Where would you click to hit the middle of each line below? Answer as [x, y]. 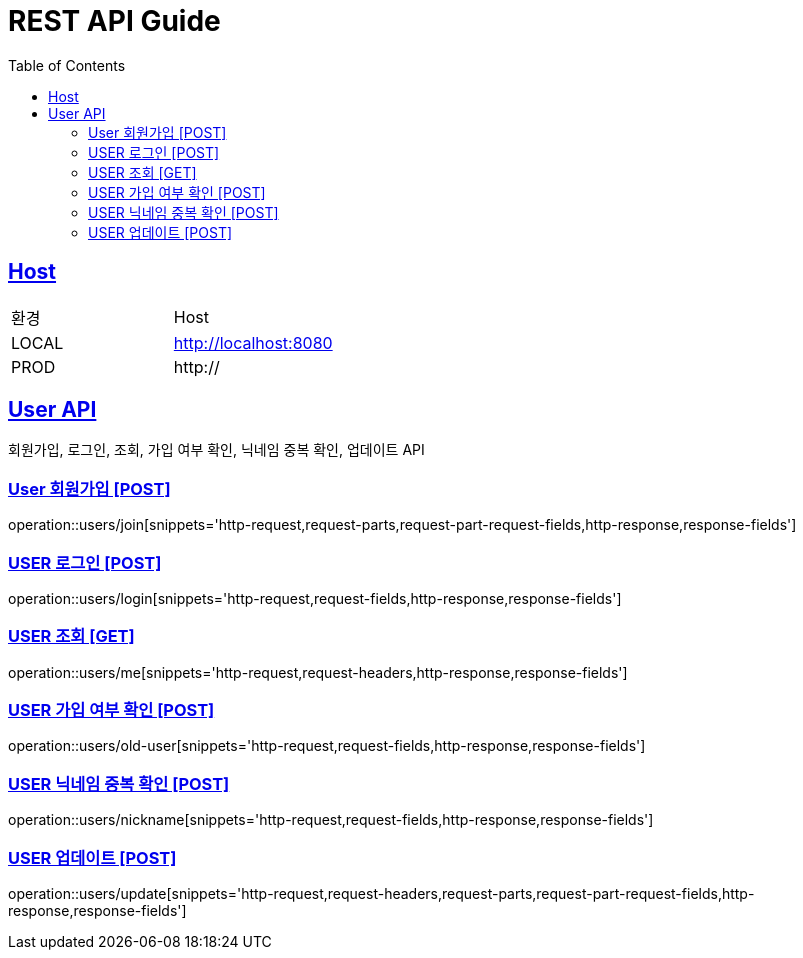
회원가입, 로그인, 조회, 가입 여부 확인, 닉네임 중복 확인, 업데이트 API [216, 450]
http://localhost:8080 [253, 342]
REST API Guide [114, 21]
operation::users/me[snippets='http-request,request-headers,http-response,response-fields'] [318, 672]
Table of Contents [67, 65]
